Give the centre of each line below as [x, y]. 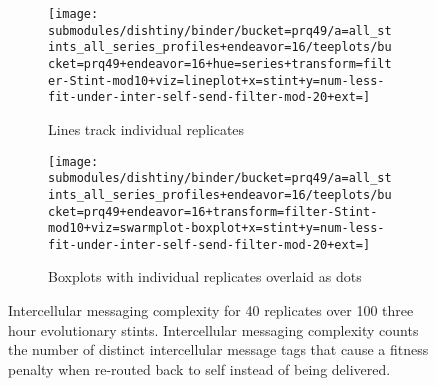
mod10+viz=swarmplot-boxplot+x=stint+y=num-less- [216, 228]
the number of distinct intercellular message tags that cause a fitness [218, 349]
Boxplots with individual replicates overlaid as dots [205, 276]
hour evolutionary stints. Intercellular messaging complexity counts [213, 329]
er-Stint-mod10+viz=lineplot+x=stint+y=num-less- [216, 80]
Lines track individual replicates [146, 128]
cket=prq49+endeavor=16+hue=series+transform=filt [220, 63]
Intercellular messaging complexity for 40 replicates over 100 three [211, 310]
